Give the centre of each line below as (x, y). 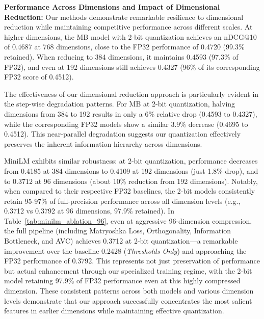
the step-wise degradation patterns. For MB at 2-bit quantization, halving (120, 104)
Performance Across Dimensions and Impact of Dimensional (112, 7)
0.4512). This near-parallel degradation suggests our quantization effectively (123, 134)
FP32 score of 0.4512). (39, 77)
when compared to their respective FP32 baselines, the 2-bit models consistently (130, 191)
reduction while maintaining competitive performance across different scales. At (128, 27)
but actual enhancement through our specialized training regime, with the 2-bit (128, 270)
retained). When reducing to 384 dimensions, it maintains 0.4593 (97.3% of (121, 56)
